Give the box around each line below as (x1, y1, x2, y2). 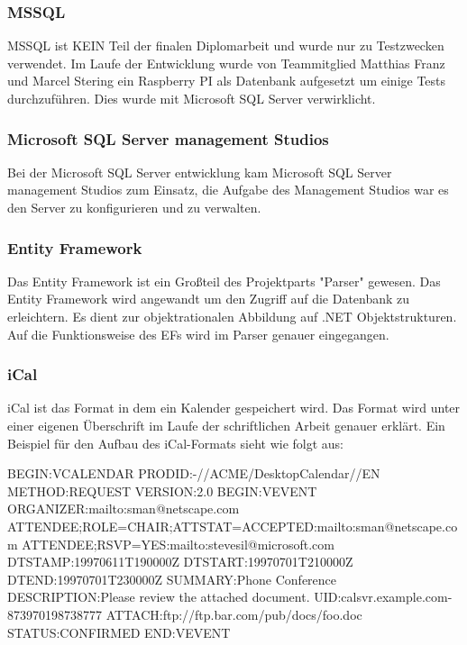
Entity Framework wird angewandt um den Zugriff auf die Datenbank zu (7, 289, 410, 308)
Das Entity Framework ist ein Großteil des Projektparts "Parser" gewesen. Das (7, 271, 441, 290)
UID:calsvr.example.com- (314, 587, 453, 606)
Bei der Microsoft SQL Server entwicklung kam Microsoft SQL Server (7, 162, 392, 181)
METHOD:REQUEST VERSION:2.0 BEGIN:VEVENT (7, 481, 317, 500)
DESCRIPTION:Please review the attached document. (7, 587, 310, 606)
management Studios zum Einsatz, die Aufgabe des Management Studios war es (7, 180, 449, 199)
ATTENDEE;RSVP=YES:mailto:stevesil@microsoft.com (22, 534, 334, 553)
